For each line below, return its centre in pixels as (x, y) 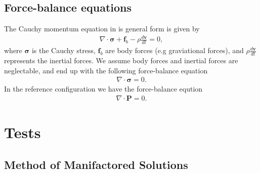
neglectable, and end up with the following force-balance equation (106, 70)
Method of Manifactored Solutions (96, 164)
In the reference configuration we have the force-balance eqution (103, 89)
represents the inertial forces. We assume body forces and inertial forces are (121, 60)
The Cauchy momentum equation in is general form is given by (102, 29)
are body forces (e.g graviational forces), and (175, 50)
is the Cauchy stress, (63, 50)
